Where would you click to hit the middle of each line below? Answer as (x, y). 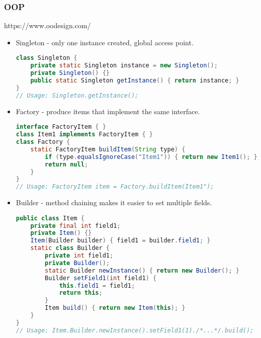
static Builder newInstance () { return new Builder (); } (142, 270)
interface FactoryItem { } (61, 127)
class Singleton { (47, 58)
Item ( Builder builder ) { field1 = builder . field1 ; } (120, 241)
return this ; (81, 293)
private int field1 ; (79, 256)
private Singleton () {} (70, 73)
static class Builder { (70, 248)
